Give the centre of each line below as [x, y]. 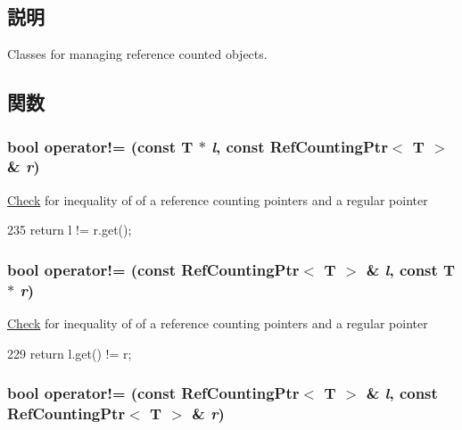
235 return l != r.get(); [70, 230]
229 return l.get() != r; [70, 353]
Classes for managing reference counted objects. [137, 54]
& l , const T [411, 269]
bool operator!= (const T [100, 146]
